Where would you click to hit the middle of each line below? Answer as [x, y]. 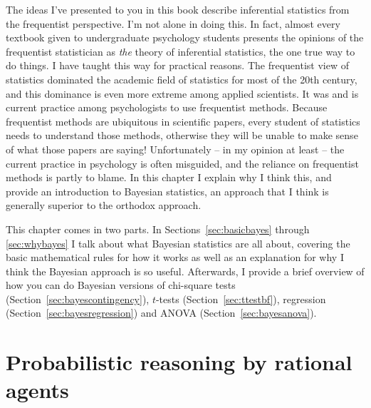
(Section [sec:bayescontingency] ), [78, 299]
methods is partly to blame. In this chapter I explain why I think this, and [169, 177]
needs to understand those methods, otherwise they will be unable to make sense [182, 135]
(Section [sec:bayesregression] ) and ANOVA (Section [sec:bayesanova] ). [161, 313]
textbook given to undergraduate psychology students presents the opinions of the [185, 37]
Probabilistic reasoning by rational [179, 362]
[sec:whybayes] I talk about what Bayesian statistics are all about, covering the [178, 243]
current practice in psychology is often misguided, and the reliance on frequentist [182, 163]
